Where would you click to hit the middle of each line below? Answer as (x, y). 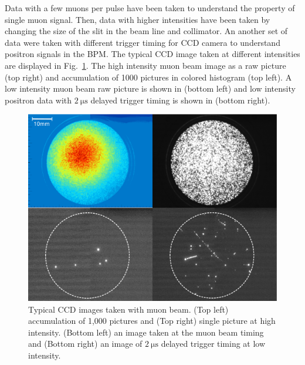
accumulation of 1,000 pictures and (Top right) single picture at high (152, 321)
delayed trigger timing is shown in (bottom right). (180, 100)
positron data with (38, 100)
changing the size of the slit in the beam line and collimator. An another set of (146, 31)
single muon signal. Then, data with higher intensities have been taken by (138, 19)
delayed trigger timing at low (213, 344)
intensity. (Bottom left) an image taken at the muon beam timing (146, 332)
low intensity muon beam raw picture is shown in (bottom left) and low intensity (150, 88)
